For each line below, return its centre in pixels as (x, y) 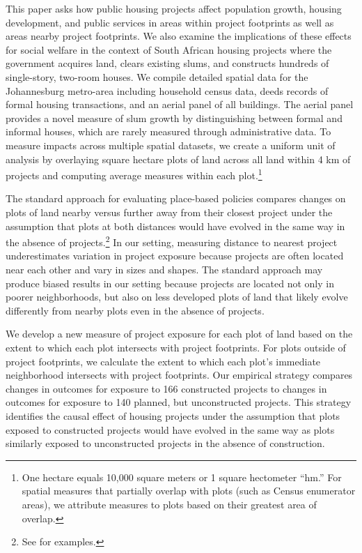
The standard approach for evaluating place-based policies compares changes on (176, 198)
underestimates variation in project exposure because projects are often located (175, 256)
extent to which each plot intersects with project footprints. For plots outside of (176, 347)
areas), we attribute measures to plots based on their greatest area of (169, 504)
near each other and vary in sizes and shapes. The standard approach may (164, 269)
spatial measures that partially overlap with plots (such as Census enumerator (189, 491)
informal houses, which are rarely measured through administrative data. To (168, 131)
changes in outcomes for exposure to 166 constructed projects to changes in (166, 388)
